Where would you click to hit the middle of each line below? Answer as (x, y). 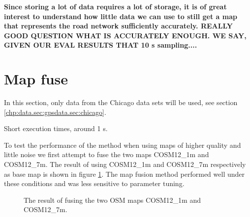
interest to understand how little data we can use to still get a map (121, 16)
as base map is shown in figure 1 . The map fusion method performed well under (124, 174)
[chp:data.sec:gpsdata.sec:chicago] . (55, 112)
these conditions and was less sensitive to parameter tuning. (94, 183)
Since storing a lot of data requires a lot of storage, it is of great (115, 6)
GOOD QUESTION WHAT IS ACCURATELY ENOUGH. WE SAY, (125, 35)
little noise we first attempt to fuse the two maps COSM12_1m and (107, 154)
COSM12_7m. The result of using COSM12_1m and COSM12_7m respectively (125, 164)
